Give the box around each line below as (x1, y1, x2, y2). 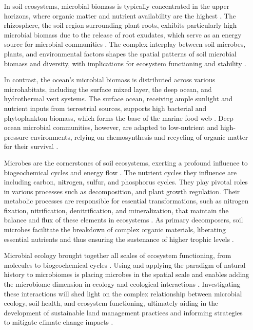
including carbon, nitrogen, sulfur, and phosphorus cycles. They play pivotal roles (4, 177, 248, 187)
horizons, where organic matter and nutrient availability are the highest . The (4, 10, 236, 20)
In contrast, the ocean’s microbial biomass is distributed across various (4, 74, 215, 85)
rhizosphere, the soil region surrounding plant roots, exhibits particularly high (4, 20, 237, 30)
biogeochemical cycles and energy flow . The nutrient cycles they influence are (4, 167, 237, 177)
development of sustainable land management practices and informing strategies (4, 307, 243, 317)
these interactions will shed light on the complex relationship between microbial (4, 288, 242, 298)
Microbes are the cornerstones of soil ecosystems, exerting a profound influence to (4, 157, 248, 167)
